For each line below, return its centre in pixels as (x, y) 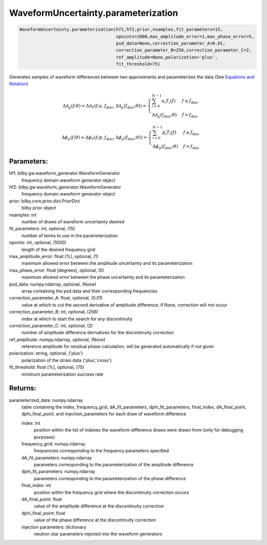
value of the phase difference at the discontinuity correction (95, 520)
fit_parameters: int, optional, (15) (42, 229)
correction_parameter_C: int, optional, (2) (51, 325)
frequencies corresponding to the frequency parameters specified (101, 451)
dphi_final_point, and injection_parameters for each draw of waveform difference (104, 414)
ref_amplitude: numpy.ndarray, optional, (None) (57, 340)
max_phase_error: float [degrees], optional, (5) (57, 270)
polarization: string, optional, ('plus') (46, 353)
